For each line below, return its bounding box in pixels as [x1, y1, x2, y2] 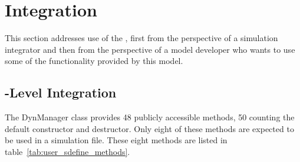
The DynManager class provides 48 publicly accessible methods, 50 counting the [5, 111, 295, 123]
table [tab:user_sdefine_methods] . [5, 145, 130, 157]
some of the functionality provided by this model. [5, 55, 183, 67]
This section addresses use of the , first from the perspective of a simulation [5, 32, 278, 44]
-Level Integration [5, 83, 117, 102]
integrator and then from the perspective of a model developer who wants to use [5, 43, 295, 55]
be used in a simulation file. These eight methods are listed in [5, 134, 228, 146]
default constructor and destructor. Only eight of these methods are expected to [5, 122, 294, 134]
